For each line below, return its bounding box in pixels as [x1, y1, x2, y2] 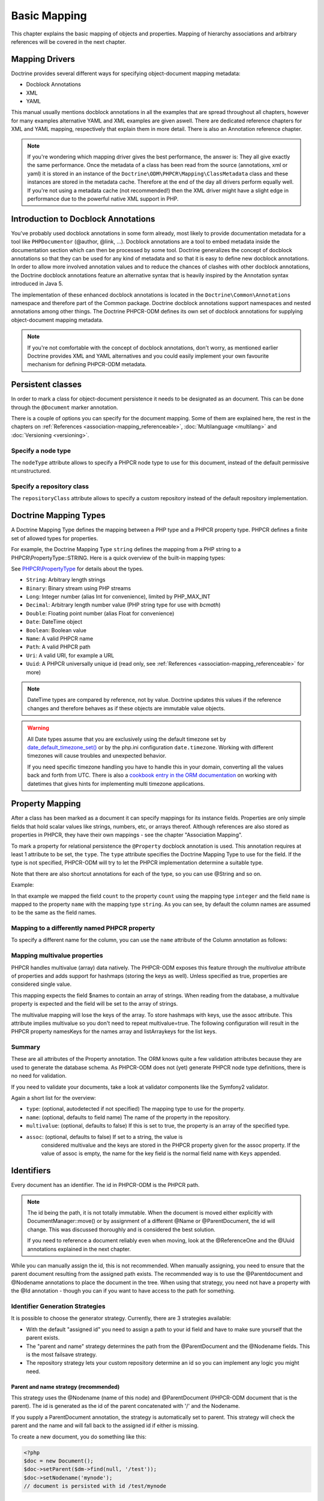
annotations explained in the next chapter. [27, 1245, 131, 1252]
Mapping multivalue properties [11, 952, 103, 960]
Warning [27, 724, 49, 732]
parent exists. [26, 1334, 60, 1341]
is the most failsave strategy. [26, 1351, 97, 1358]
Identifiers [11, 1165, 51, 1176]
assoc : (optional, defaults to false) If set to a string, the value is [26, 1133, 183, 1140]
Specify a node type [11, 446, 71, 455]
